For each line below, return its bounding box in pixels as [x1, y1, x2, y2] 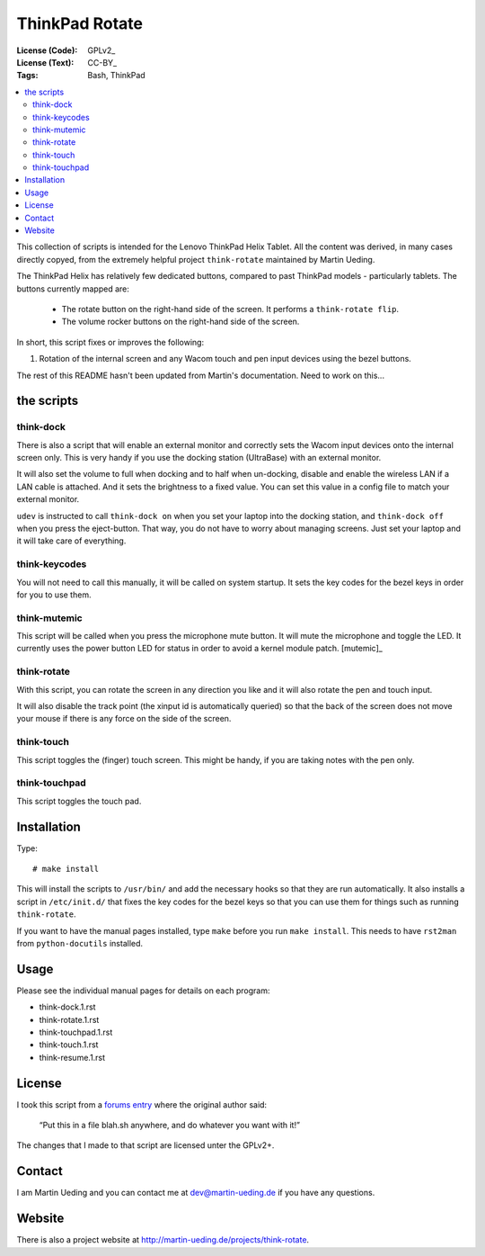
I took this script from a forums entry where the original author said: [16, 1099, 268, 1110]
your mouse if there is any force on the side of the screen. [16, 713, 232, 724]
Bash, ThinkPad [87, 70, 145, 81]
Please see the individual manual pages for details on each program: [16, 985, 270, 996]
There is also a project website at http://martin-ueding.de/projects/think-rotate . [16, 1234, 310, 1245]
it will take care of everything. [16, 535, 127, 546]
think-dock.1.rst [39, 1001, 96, 1012]
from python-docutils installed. [16, 938, 144, 948]
